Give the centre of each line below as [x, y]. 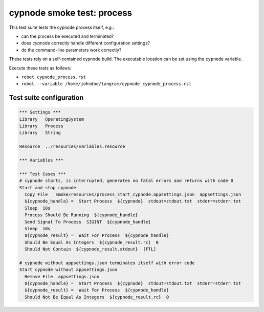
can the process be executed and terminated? [68, 36]
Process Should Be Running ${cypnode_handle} [81, 215]
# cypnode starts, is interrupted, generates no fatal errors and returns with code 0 [126, 181]
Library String [40, 133]
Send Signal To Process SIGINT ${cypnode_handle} [88, 222]
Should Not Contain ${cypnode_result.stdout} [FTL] [90, 249]
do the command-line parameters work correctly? [71, 50]
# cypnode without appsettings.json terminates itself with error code [107, 263]
